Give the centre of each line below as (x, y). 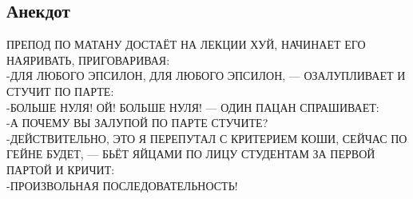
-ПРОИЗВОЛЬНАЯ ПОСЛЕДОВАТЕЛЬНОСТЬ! (122, 185)
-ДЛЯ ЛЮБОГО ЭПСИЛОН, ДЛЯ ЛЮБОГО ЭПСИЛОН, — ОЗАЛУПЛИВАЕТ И (206, 76)
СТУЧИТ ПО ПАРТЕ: (60, 91)
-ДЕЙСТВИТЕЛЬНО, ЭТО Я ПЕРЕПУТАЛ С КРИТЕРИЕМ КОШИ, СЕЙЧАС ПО (207, 138)
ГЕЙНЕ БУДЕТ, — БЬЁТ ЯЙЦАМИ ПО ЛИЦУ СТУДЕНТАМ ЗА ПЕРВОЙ (191, 154)
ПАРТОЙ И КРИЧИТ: (61, 169)
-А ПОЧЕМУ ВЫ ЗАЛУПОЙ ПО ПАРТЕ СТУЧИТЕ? (137, 123)
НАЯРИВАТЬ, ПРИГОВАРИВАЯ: (88, 60)
